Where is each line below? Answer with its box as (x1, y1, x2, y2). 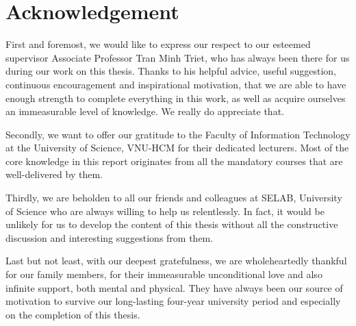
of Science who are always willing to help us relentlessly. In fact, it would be (5, 203, 325, 218)
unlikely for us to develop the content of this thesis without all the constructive (5, 217, 338, 231)
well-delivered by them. (5, 167, 103, 181)
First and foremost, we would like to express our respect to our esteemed (5, 37, 311, 51)
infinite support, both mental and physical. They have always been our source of (5, 280, 343, 294)
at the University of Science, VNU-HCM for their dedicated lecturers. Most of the (5, 140, 349, 155)
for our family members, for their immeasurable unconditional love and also (5, 267, 322, 281)
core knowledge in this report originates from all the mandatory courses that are (5, 153, 343, 168)
